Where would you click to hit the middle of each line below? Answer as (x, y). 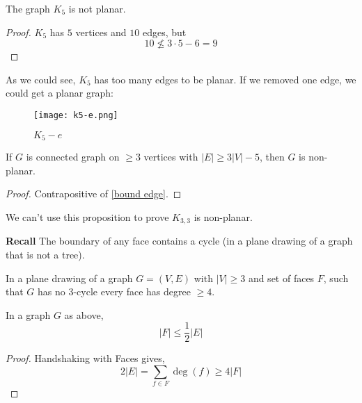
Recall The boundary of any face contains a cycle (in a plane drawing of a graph (179, 241)
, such (336, 278)
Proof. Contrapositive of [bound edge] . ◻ (94, 194)
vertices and (101, 32)
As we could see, (41, 79)
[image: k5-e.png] (76, 115)
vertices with (171, 157)
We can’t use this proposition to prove (87, 216)
